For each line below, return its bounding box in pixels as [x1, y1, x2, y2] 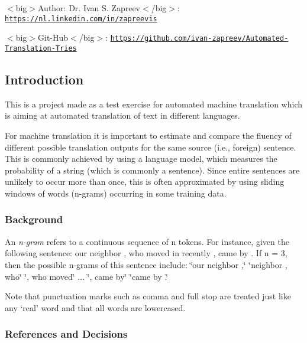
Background [5, 212, 63, 227]
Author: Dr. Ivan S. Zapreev [38, 2, 140, 14]
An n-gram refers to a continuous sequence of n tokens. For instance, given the [5, 235, 289, 247]
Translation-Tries [5, 44, 77, 53]
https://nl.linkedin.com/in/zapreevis [5, 14, 157, 23]
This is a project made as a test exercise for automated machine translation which [5, 97, 303, 110]
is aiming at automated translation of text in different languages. [5, 109, 240, 122]
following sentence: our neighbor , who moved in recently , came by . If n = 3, [5, 247, 287, 259]
